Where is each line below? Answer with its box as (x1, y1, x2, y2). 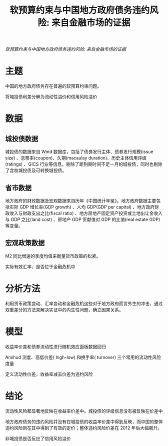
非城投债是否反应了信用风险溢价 (5, 435, 71, 441)
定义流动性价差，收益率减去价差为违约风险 (5, 371, 93, 377)
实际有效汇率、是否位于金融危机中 (5, 263, 75, 269)
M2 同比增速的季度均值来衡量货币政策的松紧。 (5, 253, 101, 259)
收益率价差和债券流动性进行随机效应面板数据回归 (5, 343, 106, 349)
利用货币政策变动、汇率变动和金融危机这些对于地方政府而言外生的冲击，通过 (5, 300, 163, 306)
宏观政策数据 (5, 238, 45, 247)
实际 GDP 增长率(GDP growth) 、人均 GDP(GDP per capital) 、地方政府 (9, 203, 155, 210)
